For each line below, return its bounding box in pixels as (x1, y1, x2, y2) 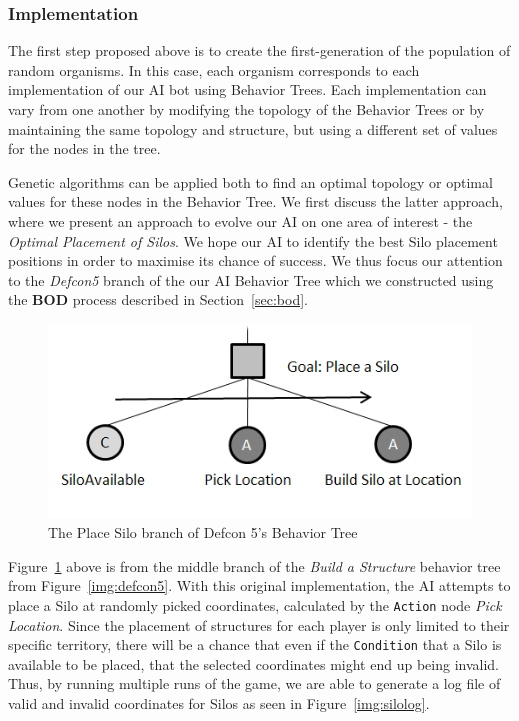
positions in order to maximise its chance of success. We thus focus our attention (8, 250, 503, 271)
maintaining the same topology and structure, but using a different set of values (8, 118, 498, 139)
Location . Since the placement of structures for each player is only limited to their (8, 614, 510, 635)
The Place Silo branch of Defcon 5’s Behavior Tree (48, 522, 358, 543)
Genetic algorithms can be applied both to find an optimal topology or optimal (8, 171, 493, 192)
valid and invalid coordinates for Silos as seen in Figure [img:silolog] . (8, 692, 430, 713)
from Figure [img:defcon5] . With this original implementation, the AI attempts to (8, 575, 511, 596)
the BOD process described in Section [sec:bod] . (8, 289, 308, 310)
